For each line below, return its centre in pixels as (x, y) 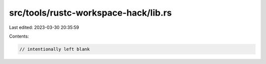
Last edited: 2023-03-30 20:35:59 (44, 27)
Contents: (19, 36)
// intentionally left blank (55, 49)
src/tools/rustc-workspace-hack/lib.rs (90, 13)
